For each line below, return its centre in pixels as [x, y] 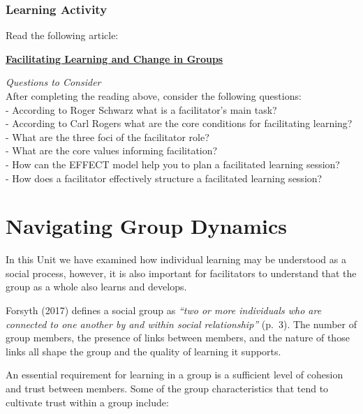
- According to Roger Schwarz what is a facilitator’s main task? [141, 109]
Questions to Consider [53, 82]
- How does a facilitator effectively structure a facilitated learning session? [164, 178]
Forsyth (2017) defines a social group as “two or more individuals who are [164, 310]
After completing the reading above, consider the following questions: [154, 96]
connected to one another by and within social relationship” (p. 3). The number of [181, 324]
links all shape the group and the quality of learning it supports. [143, 351]
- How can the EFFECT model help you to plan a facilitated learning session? [173, 164]
